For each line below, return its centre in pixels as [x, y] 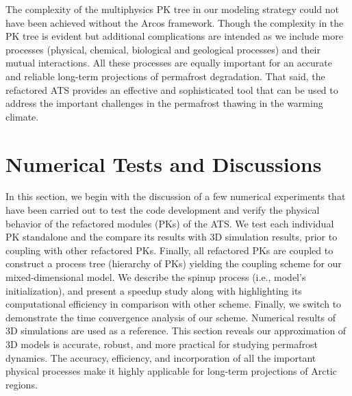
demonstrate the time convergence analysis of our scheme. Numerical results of [171, 317]
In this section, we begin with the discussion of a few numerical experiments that [176, 196]
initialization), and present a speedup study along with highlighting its [154, 290]
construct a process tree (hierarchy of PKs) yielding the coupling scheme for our [174, 263]
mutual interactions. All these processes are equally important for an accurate [169, 63]
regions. [22, 384]
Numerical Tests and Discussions [164, 163]
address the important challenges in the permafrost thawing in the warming [164, 103]
